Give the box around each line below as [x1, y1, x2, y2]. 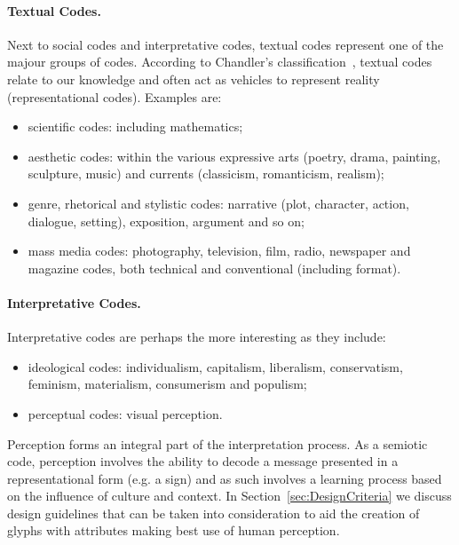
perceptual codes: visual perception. [28, 404, 223, 423]
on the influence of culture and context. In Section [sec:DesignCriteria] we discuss [7, 486, 452, 505]
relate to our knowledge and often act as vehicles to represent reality [7, 69, 380, 88]
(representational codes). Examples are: [7, 87, 222, 106]
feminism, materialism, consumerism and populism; [28, 375, 307, 393]
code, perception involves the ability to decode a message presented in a [7, 452, 399, 470]
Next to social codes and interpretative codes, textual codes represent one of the [7, 35, 444, 53]
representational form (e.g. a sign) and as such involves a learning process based [7, 469, 442, 487]
